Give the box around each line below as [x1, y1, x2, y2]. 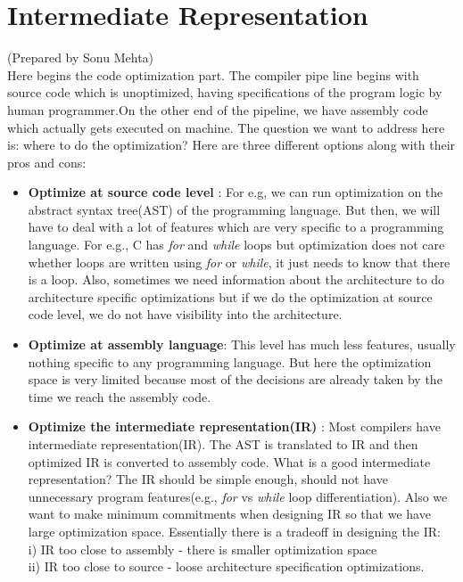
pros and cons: [7, 152, 87, 171]
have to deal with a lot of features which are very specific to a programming [28, 217, 444, 236]
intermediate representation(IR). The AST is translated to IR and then [28, 435, 418, 453]
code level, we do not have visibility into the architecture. [28, 305, 343, 324]
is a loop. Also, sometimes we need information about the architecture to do [28, 270, 445, 289]
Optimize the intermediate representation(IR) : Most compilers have [28, 417, 441, 436]
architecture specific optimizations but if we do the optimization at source [28, 287, 433, 306]
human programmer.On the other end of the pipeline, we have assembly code [7, 100, 428, 119]
